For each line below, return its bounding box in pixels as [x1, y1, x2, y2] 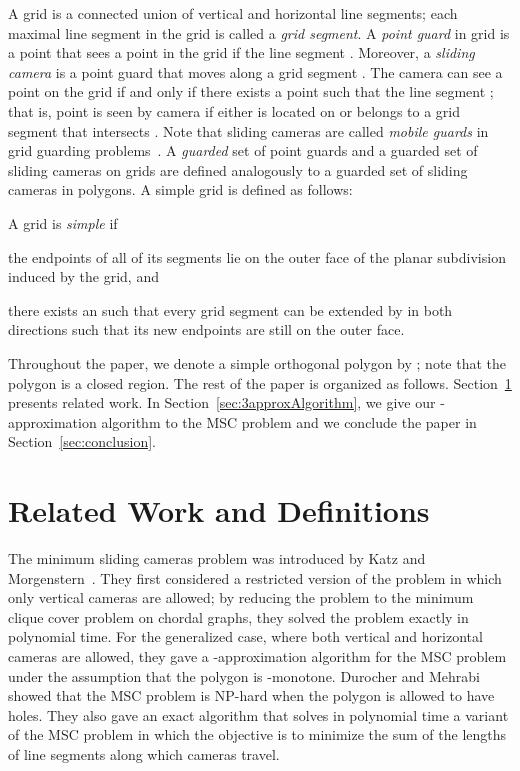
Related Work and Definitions [8, 490, 430, 531]
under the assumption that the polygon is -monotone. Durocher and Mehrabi [8, 665, 480, 686]
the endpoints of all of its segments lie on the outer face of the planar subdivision [8, 246, 506, 267]
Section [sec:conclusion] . [8, 431, 156, 452]
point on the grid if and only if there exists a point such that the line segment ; [8, 81, 494, 102]
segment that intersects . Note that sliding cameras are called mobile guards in [8, 120, 489, 141]
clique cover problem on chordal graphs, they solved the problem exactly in [8, 606, 469, 627]
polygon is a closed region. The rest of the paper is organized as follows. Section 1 [8, 372, 512, 393]
